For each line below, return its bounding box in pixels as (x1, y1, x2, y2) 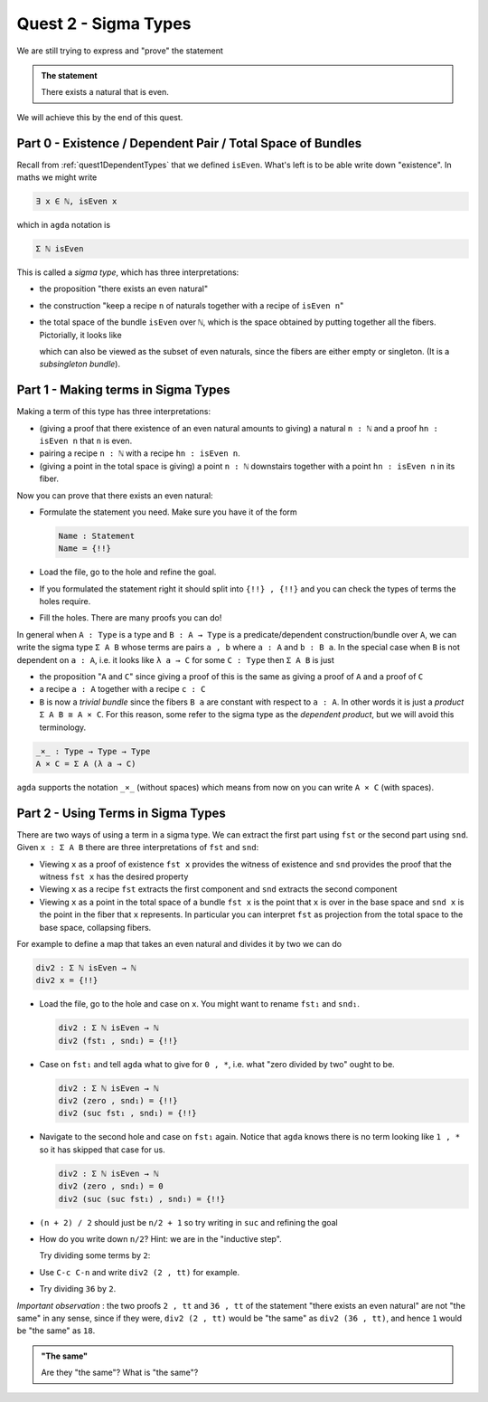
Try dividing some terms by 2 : (39, 1250, 151, 1261)
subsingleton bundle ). (39, 358, 121, 370)
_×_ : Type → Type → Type (35, 746, 151, 756)
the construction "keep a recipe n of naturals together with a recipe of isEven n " (39, 299, 344, 311)
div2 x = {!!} (35, 975, 99, 986)
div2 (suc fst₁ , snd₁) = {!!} (58, 1108, 198, 1119)
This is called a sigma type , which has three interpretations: (16, 267, 239, 278)
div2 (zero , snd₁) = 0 (58, 1181, 164, 1191)
